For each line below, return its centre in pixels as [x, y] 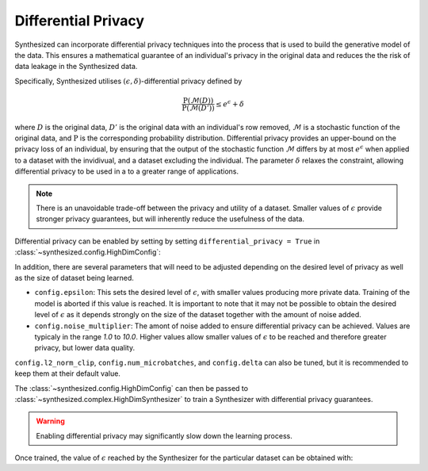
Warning [50, 421]
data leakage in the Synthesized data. [76, 67]
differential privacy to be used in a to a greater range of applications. [127, 171]
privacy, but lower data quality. [84, 348]
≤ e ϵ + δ [230, 103]
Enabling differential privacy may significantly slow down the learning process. [164, 435]
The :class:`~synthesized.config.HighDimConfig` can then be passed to [132, 388]
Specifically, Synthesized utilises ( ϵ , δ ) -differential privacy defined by [128, 81]
